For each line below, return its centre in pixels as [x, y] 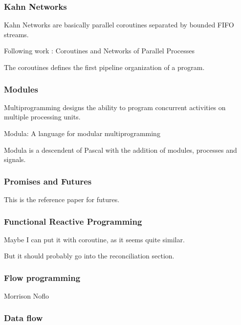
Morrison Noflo [26, 296]
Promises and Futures [48, 181]
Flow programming [42, 277]
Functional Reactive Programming [73, 221]
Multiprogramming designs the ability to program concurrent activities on [115, 107]
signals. [15, 159]
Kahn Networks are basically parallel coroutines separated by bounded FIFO [119, 25]
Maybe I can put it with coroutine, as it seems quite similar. [94, 239]
